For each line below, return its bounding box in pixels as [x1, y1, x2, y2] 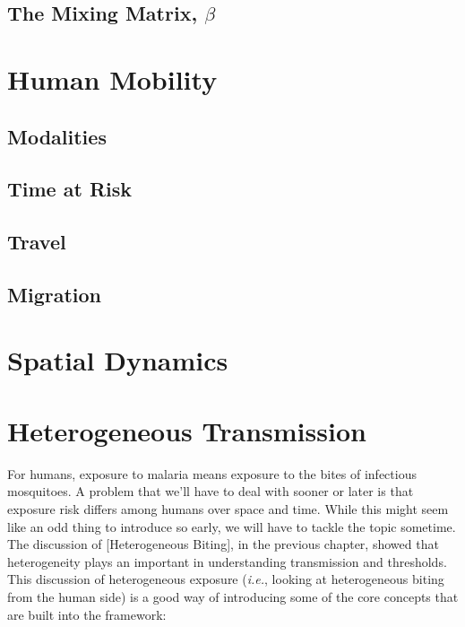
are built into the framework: [7, 605, 167, 623]
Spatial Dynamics [7, 342, 228, 379]
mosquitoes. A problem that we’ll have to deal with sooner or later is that [7, 482, 414, 501]
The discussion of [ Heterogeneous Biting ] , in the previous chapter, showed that [7, 535, 439, 553]
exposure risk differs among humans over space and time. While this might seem [7, 499, 449, 518]
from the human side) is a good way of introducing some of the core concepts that [7, 587, 459, 605]
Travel [7, 228, 66, 256]
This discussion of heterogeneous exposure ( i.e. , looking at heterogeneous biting [7, 570, 444, 588]
